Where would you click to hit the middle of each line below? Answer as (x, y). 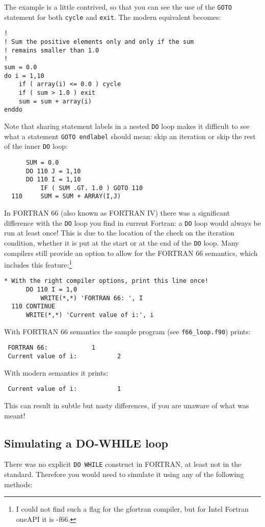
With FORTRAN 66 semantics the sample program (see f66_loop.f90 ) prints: (127, 331)
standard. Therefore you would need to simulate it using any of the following (124, 474)
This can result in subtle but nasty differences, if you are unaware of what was (127, 405)
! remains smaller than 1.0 (52, 50)
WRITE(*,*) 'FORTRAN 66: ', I (92, 298)
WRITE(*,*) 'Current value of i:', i (90, 315)
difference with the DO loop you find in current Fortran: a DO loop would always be (133, 222)
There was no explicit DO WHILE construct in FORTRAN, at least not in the (123, 464)
